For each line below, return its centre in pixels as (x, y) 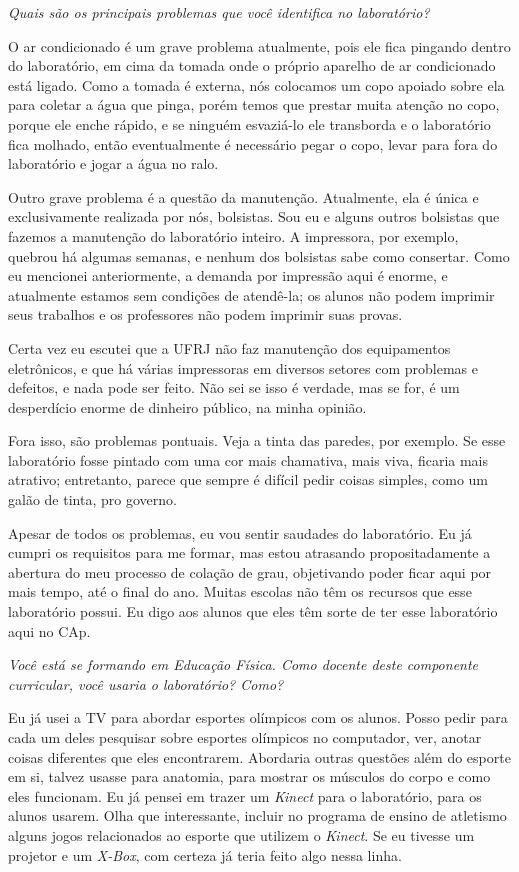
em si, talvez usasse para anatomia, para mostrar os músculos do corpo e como (249, 776)
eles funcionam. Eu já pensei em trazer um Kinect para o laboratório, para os (245, 795)
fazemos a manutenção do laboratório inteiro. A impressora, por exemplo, (233, 235)
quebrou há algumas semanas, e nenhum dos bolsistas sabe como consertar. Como (259, 255)
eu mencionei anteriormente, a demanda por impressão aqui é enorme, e (228, 275)
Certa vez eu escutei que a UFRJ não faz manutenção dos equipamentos (229, 347)
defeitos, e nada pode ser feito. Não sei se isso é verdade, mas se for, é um (234, 387)
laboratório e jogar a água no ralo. (113, 163)
